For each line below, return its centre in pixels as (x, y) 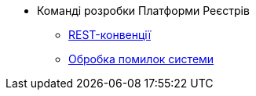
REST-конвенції (110, 35)
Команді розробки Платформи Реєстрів (143, 11)
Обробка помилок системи (141, 59)
